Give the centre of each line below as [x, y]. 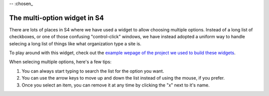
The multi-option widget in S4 [57, 18]
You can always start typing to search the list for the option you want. [93, 71]
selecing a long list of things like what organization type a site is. [75, 44]
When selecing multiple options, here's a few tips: [60, 62]
